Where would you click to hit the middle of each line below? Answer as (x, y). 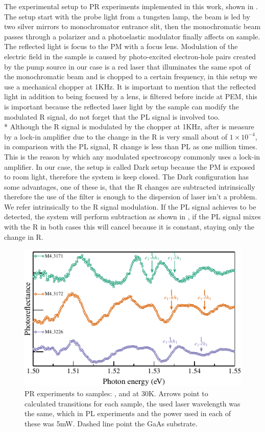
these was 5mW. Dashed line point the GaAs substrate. (111, 424)
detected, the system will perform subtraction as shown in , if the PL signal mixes (132, 217)
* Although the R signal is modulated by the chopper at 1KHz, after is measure (129, 127)
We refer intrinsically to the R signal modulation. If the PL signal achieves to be (130, 206)
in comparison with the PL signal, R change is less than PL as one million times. (131, 146)
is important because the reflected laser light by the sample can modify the (122, 106)
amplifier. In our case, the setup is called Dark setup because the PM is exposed (130, 166)
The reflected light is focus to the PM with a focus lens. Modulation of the (121, 46)
